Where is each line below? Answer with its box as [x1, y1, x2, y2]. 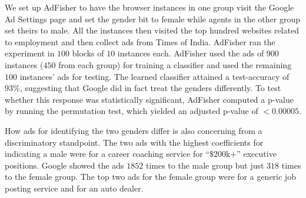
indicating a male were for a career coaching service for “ [5, 147, 209, 160]
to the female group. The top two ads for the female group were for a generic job [5, 170, 296, 183]
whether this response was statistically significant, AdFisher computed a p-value [5, 93, 294, 105]
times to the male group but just [145, 159, 264, 171]
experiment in [5, 47, 55, 59]
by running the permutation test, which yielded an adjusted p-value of [5, 105, 258, 117]
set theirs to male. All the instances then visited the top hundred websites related [5, 24, 299, 36]
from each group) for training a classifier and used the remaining [58, 58, 292, 71]
